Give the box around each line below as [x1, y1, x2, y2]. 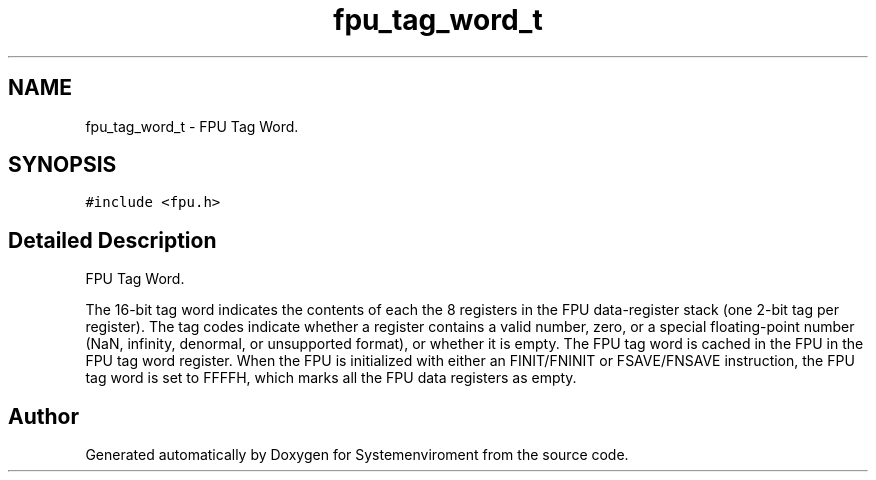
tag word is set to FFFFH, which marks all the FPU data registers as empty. [85, 369, 577, 387]
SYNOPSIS [8, 152, 117, 178]
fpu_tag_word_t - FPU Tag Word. [85, 117, 299, 135]
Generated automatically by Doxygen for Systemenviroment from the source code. [85, 446, 629, 464]
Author [8, 403, 79, 429]
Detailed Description [8, 227, 217, 253]
